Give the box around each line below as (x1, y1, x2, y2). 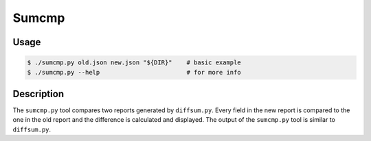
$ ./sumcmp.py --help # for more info (27, 68, 241, 76)
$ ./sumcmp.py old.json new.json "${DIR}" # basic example (27, 59, 241, 66)
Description (12, 88, 65, 99)
